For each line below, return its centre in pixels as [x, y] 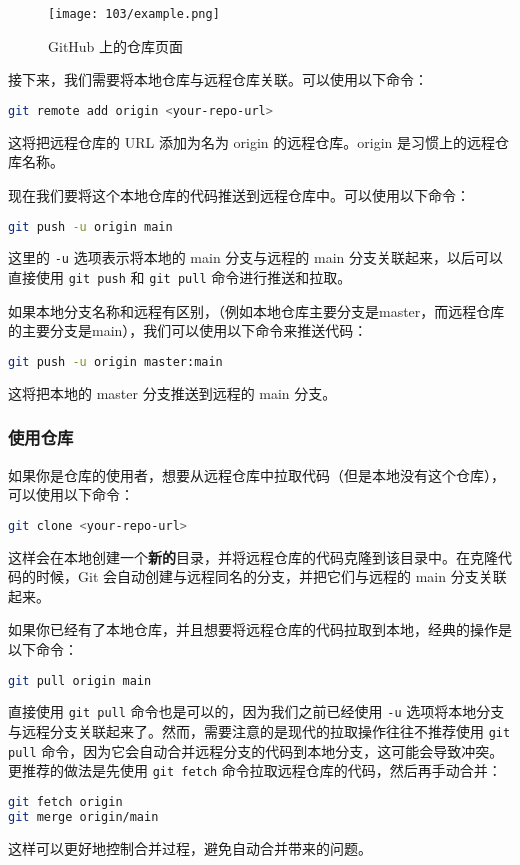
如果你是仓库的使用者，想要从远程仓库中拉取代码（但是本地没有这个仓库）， [256, 474]
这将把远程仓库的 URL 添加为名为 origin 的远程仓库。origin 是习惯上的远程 [251, 141]
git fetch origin [65, 802]
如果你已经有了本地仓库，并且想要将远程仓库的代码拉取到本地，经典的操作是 [260, 629]
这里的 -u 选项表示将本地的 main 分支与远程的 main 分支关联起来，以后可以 [255, 257]
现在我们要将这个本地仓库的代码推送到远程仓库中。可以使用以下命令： [239, 194]
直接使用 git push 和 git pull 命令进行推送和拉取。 [180, 277]
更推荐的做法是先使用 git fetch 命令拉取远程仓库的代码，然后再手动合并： [255, 770]
